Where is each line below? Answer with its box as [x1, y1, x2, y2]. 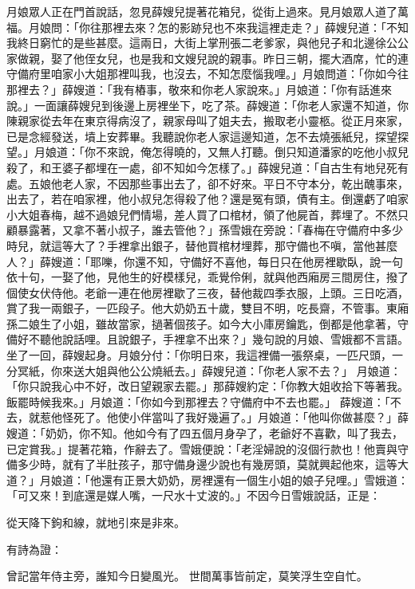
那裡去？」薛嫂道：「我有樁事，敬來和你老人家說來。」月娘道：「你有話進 [6, 80, 381, 97]
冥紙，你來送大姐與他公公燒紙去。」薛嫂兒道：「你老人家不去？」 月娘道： [17, 362, 401, 379]
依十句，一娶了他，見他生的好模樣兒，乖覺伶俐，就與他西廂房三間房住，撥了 [6, 269, 409, 285]
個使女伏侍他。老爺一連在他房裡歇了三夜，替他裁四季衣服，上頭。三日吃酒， [6, 284, 409, 300]
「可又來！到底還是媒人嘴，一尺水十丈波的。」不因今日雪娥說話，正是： [6, 487, 381, 504]
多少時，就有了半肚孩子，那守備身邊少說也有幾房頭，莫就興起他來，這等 [17, 456, 397, 473]
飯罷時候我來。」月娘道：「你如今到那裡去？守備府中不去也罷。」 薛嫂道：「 [6, 393, 390, 410]
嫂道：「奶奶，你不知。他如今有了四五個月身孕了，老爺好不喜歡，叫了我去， [6, 425, 403, 442]
